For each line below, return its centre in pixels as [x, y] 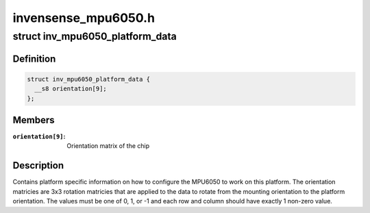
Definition [34, 59]
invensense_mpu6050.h [84, 18]
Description [38, 165]
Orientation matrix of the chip [108, 146]
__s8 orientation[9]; [71, 89]
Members [34, 120]
